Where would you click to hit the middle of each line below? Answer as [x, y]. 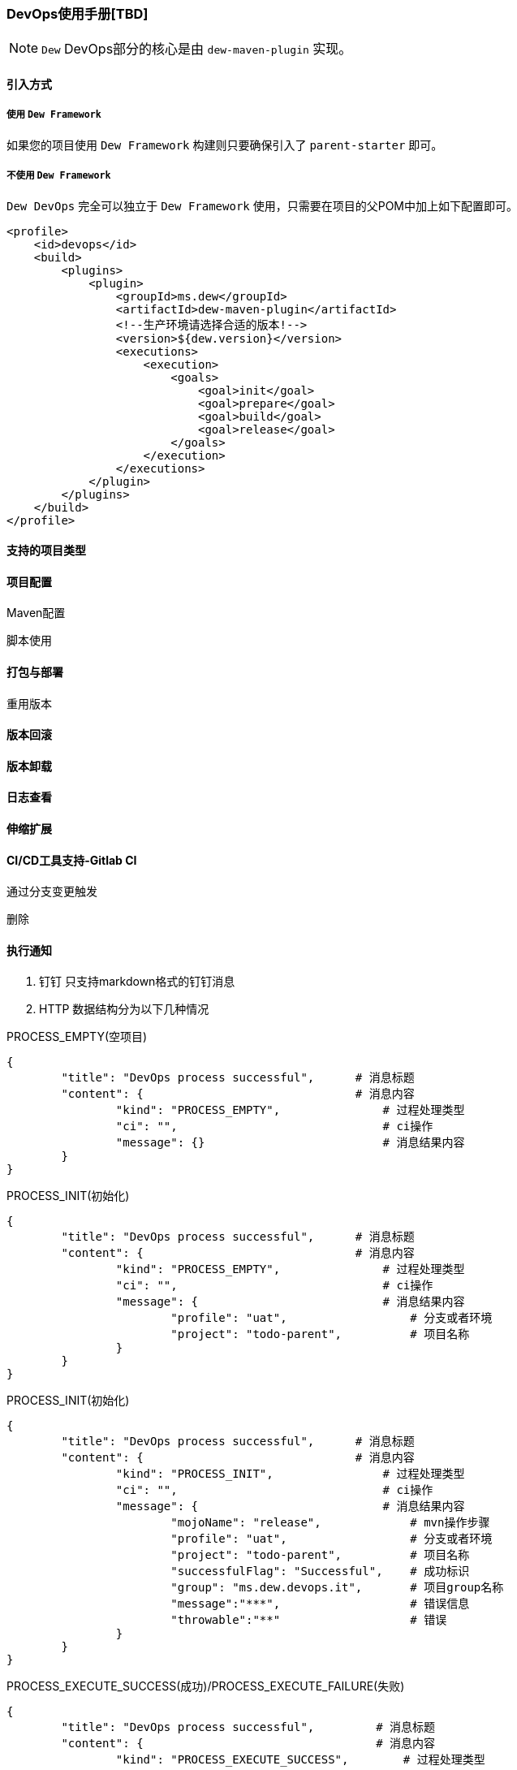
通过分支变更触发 [52, 891]
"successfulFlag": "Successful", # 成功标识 [320, 1571]
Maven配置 [36, 613]
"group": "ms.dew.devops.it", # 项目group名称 [337, 1588]
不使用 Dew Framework [59, 176]
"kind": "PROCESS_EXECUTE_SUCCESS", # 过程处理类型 [300, 1760]
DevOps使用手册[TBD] [78, 14]
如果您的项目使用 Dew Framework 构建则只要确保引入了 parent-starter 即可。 [225, 145]
